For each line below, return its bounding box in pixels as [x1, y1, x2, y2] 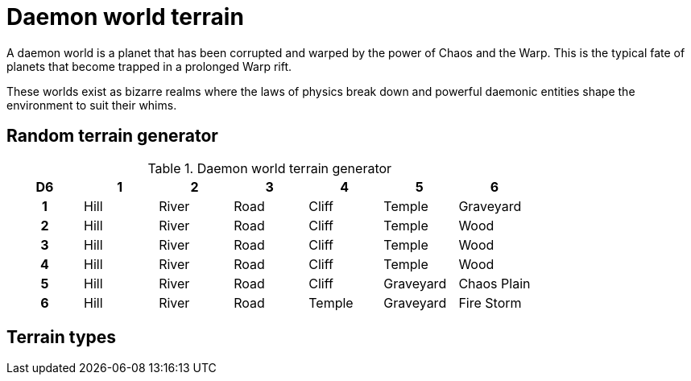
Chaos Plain [458, 275, 531, 292]
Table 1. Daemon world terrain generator [147, 159, 392, 176]
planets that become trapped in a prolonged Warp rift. [6, 59, 292, 73]
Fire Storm [458, 294, 522, 311]
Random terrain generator [6, 126, 218, 147]
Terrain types [6, 327, 117, 348]
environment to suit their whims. [6, 97, 177, 112]
